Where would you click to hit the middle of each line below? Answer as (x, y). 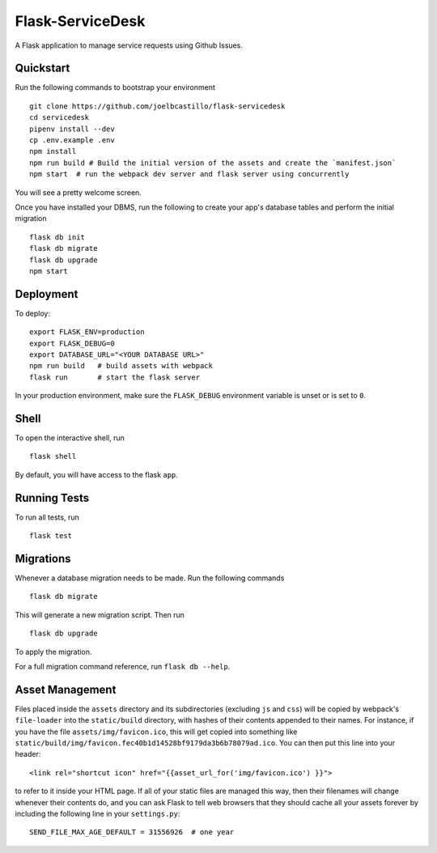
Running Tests (52, 498)
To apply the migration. (53, 651)
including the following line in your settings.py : (98, 814)
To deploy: (32, 313)
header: (28, 754)
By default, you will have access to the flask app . (96, 474)
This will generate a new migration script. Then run (100, 614)
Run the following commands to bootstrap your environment (115, 87)
